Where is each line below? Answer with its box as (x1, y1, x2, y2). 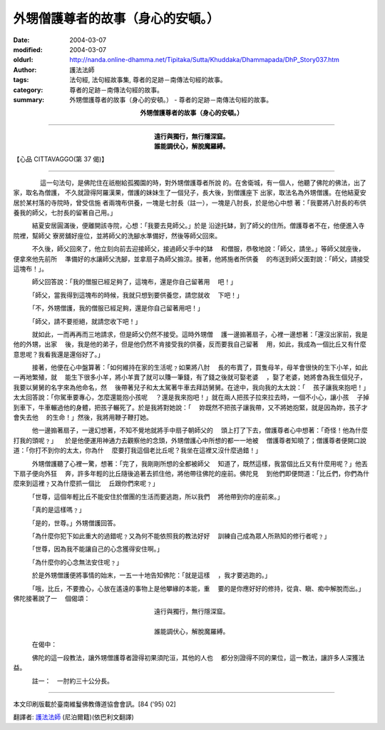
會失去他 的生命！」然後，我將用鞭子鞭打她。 (13, 413, 153, 422)
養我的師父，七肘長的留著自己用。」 (13, 208, 117, 217)
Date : (13, 36, 30, 44)
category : (13, 86, 43, 94)
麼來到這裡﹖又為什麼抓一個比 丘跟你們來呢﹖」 (13, 479, 159, 488)
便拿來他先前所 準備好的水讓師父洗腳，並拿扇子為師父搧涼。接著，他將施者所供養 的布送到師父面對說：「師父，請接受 (13, 254, 370, 263)
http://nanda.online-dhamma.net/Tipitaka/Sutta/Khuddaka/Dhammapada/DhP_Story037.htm (69, 56, 340, 64)
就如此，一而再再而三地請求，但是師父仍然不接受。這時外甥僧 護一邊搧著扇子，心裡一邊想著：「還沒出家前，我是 (31, 330, 368, 338)
